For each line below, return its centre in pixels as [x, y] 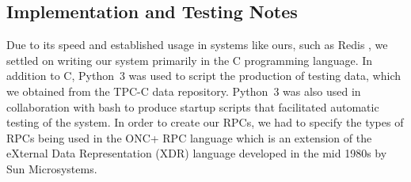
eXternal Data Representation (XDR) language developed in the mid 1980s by [197, 153]
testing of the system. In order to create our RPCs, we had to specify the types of [205, 122]
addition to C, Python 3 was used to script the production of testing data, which [204, 76]
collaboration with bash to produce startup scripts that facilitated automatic [193, 106]
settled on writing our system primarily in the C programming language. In [190, 60]
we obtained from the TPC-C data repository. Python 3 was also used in [184, 91]
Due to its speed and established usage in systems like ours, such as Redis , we [197, 45]
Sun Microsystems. [52, 168]
